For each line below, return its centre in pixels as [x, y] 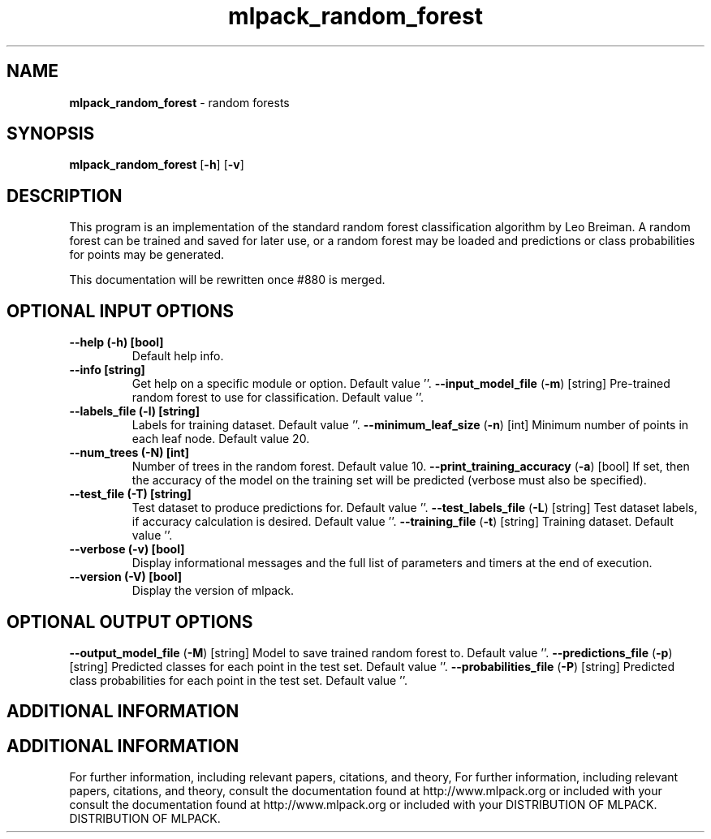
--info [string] [107, 370]
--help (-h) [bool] [116, 342]
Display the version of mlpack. [213, 591]
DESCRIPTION [65, 196]
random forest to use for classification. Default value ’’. [278, 398]
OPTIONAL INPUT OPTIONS [120, 311]
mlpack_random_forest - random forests [179, 102]
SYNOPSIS [51, 134]
